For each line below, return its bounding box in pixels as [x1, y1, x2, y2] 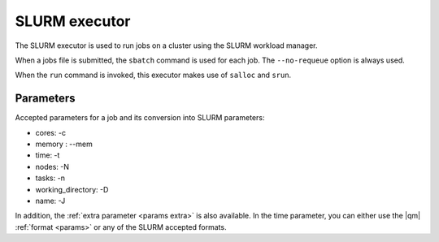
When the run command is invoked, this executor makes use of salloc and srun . [15, 70, 292, 80]
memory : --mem [35, 139, 93, 149]
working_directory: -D [35, 184, 109, 194]
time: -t [35, 150, 60, 160]
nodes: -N [35, 162, 69, 171]
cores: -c [35, 127, 67, 137]
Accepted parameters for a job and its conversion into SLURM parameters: [15, 113, 265, 123]
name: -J [35, 196, 66, 205]
